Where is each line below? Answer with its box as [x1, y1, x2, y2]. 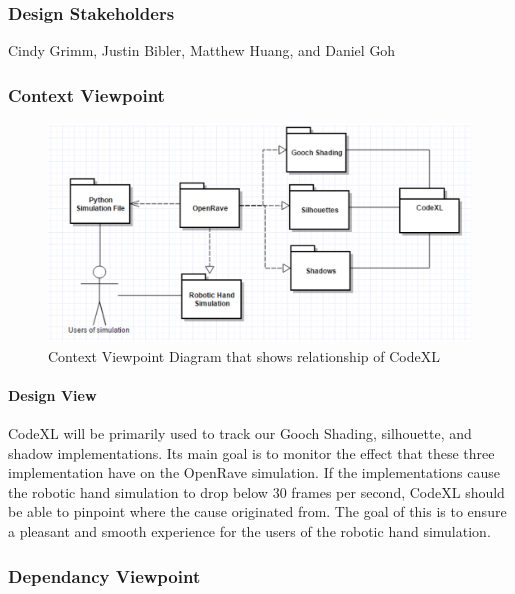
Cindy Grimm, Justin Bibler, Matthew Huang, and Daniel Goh [8, 40, 396, 61]
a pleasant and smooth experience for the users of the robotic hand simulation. [8, 521, 491, 542]
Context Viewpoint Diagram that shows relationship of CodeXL [48, 345, 440, 366]
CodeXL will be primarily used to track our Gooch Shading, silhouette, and [8, 423, 472, 444]
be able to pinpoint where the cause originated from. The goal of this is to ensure [8, 501, 507, 522]
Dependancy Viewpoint [8, 563, 201, 588]
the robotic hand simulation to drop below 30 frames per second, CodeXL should [8, 481, 505, 502]
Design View [8, 384, 97, 405]
